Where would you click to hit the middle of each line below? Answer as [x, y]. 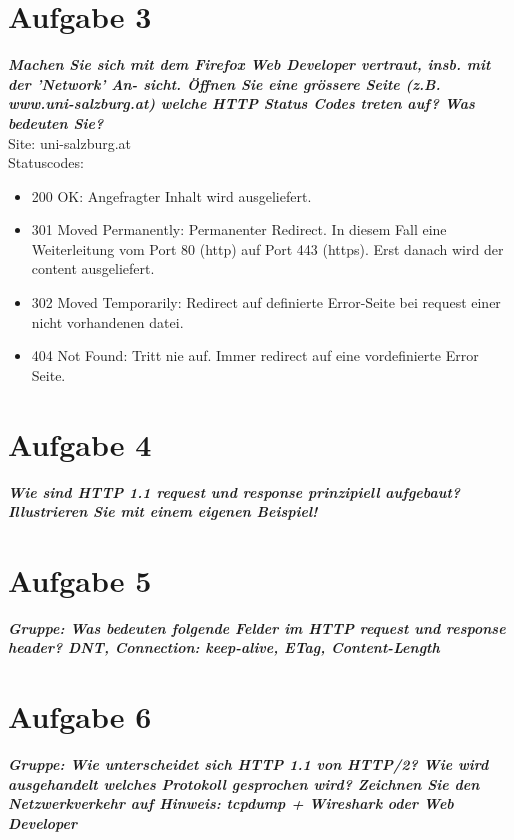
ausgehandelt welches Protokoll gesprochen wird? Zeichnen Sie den [244, 783]
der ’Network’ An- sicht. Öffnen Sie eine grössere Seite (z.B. [224, 83]
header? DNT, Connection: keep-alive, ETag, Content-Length [224, 647]
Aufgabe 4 [80, 443]
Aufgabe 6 [80, 716]
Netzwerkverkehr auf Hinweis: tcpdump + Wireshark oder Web [231, 803]
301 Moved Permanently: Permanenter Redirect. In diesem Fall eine [239, 229]
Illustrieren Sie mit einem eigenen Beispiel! [163, 511]
